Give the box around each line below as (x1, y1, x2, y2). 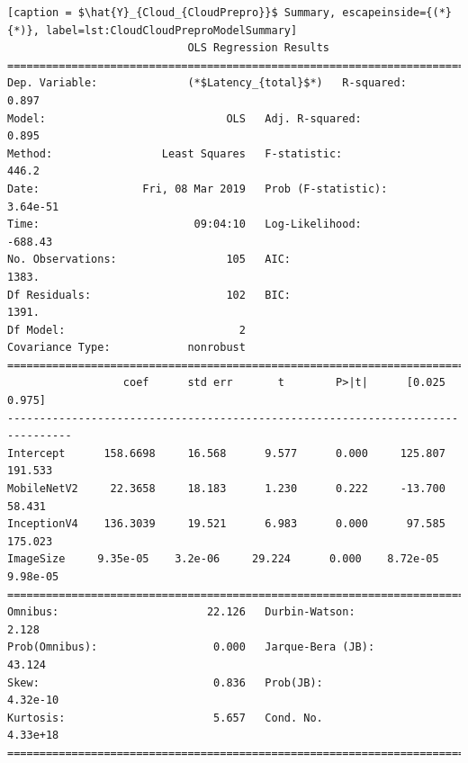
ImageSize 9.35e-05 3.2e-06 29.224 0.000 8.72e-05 (7, 552, 439, 566)
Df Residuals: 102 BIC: (7, 288, 291, 301)
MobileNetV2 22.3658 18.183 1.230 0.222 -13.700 (7, 482, 445, 496)
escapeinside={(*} (342, 6, 452, 19)
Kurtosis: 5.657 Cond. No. (7, 711, 323, 724)
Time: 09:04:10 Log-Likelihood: (7, 218, 362, 231)
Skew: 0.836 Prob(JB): (7, 676, 323, 689)
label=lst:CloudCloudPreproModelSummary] (45, 23, 298, 37)
